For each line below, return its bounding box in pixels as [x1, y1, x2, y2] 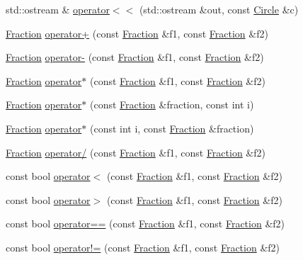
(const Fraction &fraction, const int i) [89, 97, 254, 112]
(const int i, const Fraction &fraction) [89, 120, 254, 135]
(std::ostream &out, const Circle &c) [139, 2, 299, 16]
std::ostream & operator [6, 2, 110, 16]
